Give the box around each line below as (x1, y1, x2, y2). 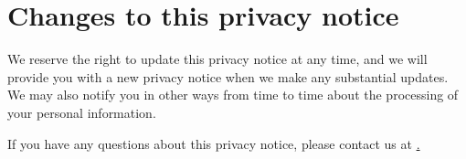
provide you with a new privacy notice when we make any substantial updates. (7, 67, 449, 86)
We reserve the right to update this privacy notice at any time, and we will (7, 49, 428, 69)
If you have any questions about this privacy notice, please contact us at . (7, 133, 420, 153)
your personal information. (7, 102, 156, 122)
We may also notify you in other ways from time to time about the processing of (7, 85, 459, 104)
